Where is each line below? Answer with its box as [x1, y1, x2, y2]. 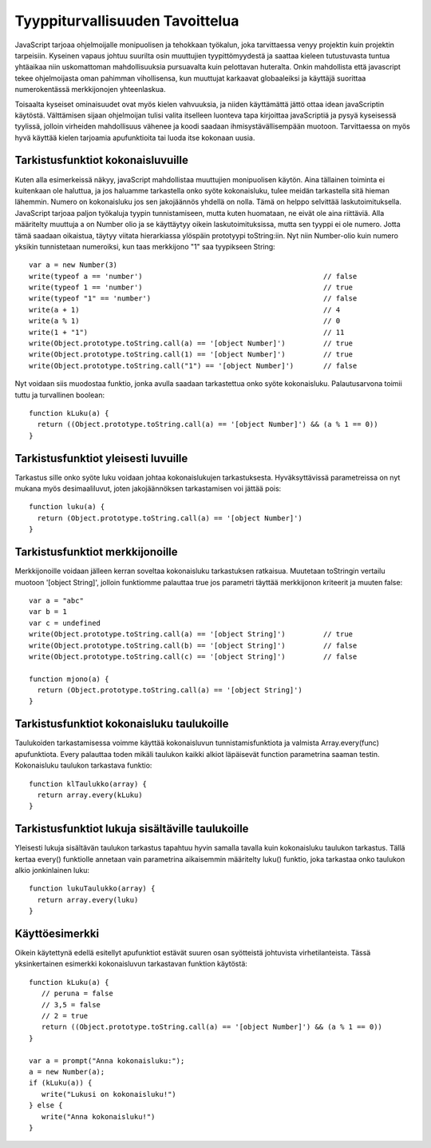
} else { [29, 1101, 63, 1110]
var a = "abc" [29, 596, 84, 605]
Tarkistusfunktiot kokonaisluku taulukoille [14, 717, 229, 731]
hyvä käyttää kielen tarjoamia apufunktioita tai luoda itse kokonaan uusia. [14, 133, 255, 142]
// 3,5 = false [41, 1000, 101, 1009]
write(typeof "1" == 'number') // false [29, 294, 358, 303]
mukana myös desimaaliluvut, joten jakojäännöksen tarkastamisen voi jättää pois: [14, 484, 282, 493]
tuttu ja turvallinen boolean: [14, 390, 105, 400]
